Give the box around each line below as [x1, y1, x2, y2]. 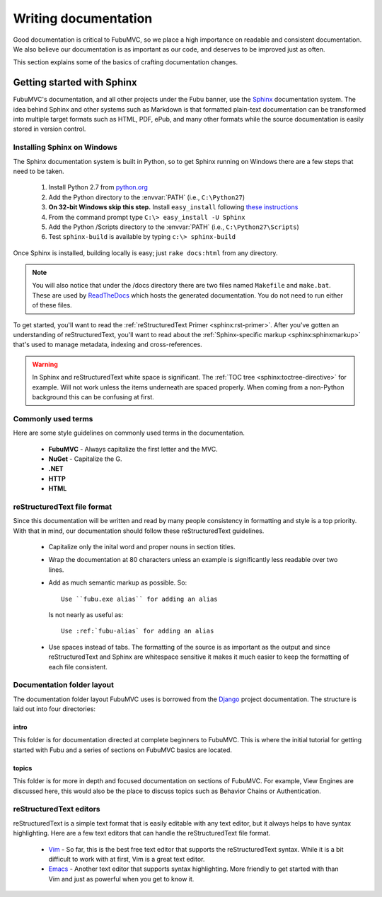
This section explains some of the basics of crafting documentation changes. [13, 58, 238, 66]
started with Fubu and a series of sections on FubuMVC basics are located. [13, 746, 233, 754]
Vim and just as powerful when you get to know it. [48, 874, 195, 883]
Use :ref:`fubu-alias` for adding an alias [61, 627, 214, 635]
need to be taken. [13, 167, 64, 175]
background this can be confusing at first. [32, 392, 155, 401]
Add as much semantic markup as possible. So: [48, 578, 187, 587]
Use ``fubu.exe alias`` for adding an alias [61, 594, 219, 603]
